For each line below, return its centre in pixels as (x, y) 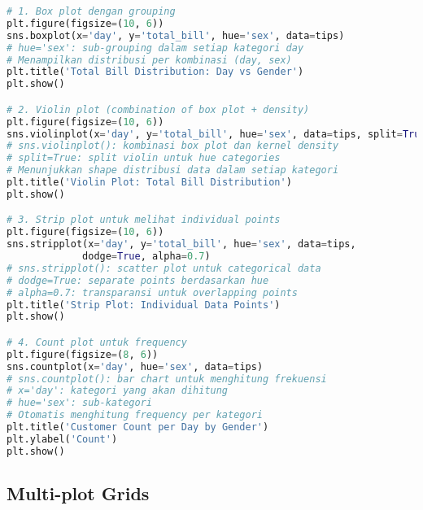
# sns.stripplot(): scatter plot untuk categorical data (164, 268)
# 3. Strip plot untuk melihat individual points (144, 220)
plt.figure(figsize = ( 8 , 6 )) (83, 354)
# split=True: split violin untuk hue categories (144, 158)
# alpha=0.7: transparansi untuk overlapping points (152, 292)
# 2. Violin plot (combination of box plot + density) (158, 109)
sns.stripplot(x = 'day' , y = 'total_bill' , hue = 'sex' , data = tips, (181, 244)
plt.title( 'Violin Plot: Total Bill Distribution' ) (149, 183)
